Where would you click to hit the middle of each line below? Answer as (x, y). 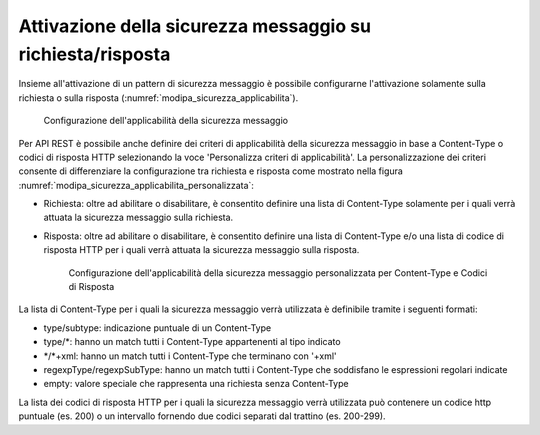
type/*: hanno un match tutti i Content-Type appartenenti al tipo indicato (192, 342)
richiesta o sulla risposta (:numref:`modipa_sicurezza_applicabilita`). (158, 97)
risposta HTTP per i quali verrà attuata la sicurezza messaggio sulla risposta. (201, 250)
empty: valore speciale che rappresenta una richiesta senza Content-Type (196, 384)
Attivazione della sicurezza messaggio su (195, 26)
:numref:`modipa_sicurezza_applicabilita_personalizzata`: (136, 185)
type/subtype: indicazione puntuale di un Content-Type (157, 327)
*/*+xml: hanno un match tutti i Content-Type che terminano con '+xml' (190, 356)
